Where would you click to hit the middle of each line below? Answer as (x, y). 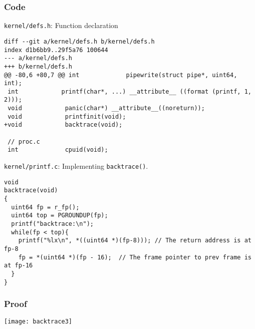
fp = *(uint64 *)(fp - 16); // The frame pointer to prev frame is (135, 257)
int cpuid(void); (58, 150)
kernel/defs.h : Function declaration (61, 25)
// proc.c (24, 141)
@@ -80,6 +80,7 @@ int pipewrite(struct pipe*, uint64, (121, 75)
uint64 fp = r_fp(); (45, 207)
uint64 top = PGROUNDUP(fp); (60, 216)
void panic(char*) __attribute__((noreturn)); (106, 108)
